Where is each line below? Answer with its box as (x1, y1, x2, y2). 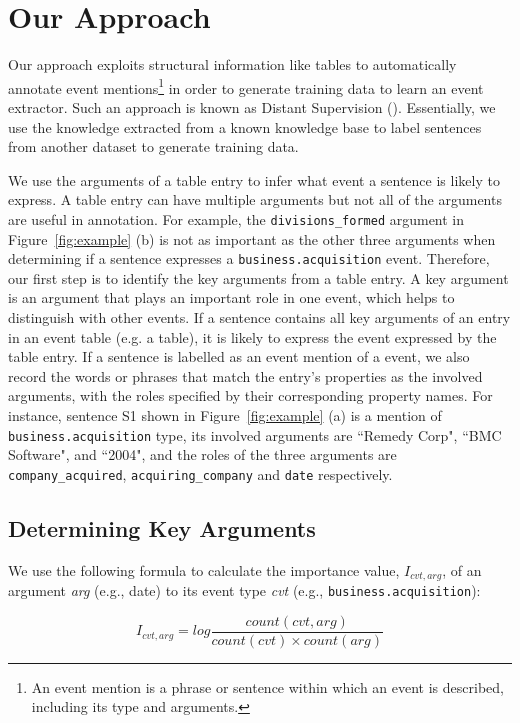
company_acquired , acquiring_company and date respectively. (8, 463, 393, 484)
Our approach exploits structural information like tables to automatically (8, 54, 457, 75)
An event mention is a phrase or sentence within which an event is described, (31, 676, 504, 697)
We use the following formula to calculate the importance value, (8, 559, 400, 580)
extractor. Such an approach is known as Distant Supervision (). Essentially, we (8, 96, 496, 117)
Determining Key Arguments (8, 512, 316, 543)
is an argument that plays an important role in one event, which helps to (8, 287, 455, 308)
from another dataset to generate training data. (8, 136, 299, 157)
